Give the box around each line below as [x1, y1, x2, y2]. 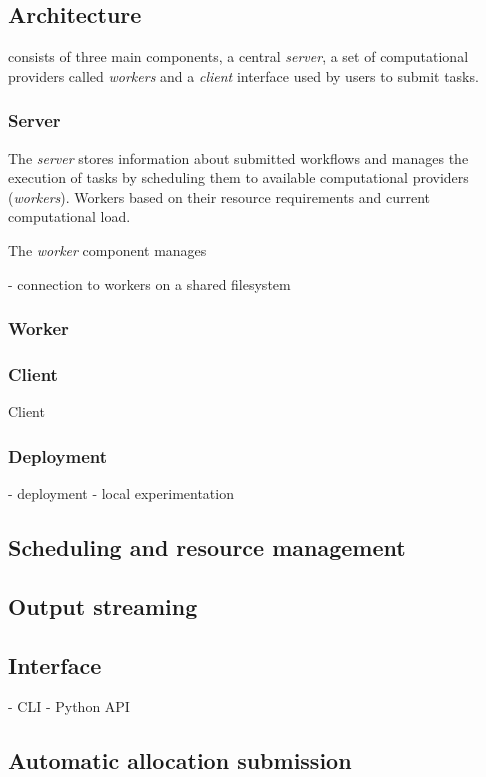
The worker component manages [8, 239, 207, 260]
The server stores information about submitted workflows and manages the [8, 147, 469, 168]
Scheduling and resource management [8, 532, 406, 563]
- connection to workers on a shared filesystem [8, 273, 291, 294]
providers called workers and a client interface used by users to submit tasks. [8, 65, 479, 86]
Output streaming [8, 590, 198, 621]
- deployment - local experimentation [8, 483, 234, 504]
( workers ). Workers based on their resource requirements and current [8, 186, 431, 207]
